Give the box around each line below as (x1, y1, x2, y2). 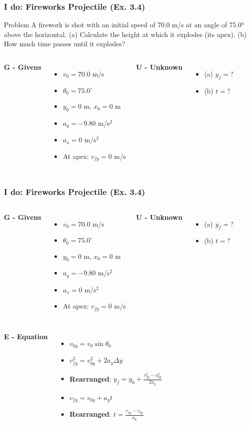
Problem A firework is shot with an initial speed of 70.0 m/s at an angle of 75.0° (4, 19, 244, 30)
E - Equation (4, 331, 48, 341)
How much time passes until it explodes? (4, 39, 125, 49)
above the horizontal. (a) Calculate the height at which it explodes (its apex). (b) (4, 29, 247, 39)
